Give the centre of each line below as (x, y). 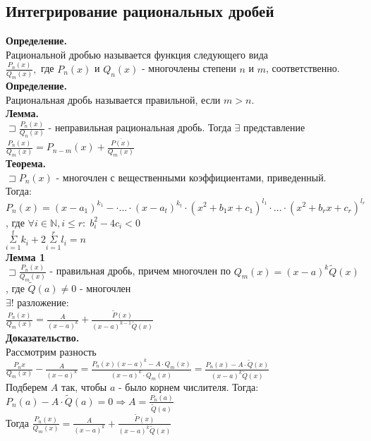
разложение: (43, 302)
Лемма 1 (25, 256)
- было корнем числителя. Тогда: (188, 387)
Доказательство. (43, 337)
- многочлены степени (189, 68)
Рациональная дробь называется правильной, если (113, 99)
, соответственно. (303, 68)
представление (274, 127)
